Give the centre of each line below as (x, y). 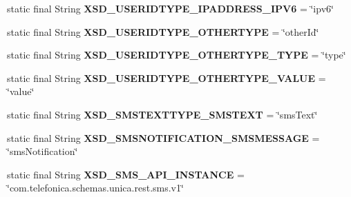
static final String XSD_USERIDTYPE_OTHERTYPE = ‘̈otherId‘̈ (163, 31)
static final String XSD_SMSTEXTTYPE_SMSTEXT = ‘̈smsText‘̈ (162, 114)
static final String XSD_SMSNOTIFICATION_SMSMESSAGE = (163, 137)
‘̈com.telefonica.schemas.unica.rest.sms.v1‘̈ (95, 188)
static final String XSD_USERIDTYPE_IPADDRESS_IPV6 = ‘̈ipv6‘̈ (170, 8)
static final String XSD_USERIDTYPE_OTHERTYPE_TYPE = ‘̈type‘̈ (177, 55)
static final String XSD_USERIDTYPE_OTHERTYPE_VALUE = (167, 77)
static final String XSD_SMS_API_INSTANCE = (126, 174)
